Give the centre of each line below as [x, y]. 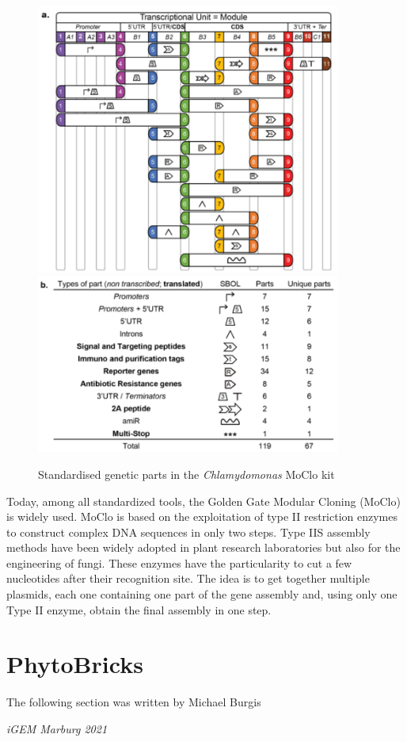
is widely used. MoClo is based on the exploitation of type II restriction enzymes [202, 516]
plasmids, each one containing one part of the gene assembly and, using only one [202, 594]
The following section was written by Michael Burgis [134, 702]
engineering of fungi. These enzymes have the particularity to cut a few [179, 562]
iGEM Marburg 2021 [57, 728]
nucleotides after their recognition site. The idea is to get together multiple [188, 578]
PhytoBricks [75, 664]
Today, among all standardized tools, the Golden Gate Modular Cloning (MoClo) [203, 501]
